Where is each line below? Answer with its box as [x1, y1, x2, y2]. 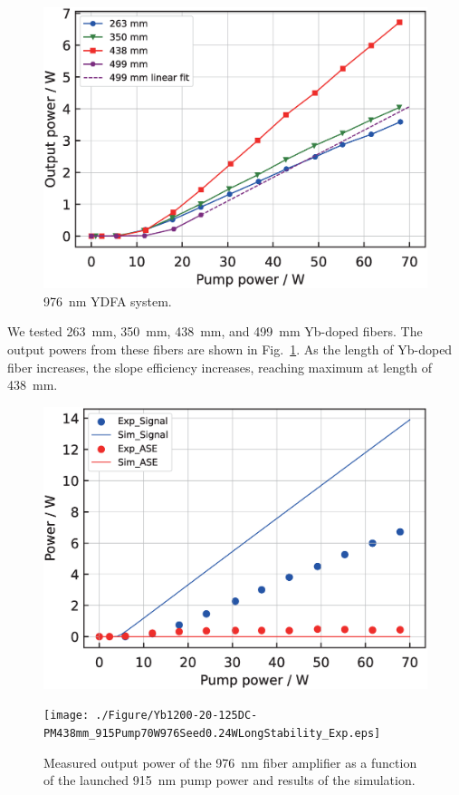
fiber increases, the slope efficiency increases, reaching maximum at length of [7, 357, 433, 376]
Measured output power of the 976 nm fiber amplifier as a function [43, 752, 417, 771]
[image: [43, 709, 90, 722]
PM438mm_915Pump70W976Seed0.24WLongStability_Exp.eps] [43, 726, 381, 740]
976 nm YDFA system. [43, 291, 172, 310]
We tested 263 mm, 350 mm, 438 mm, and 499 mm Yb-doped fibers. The [7, 322, 423, 341]
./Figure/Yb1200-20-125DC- [95, 709, 258, 722]
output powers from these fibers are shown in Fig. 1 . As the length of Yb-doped [7, 339, 453, 358]
